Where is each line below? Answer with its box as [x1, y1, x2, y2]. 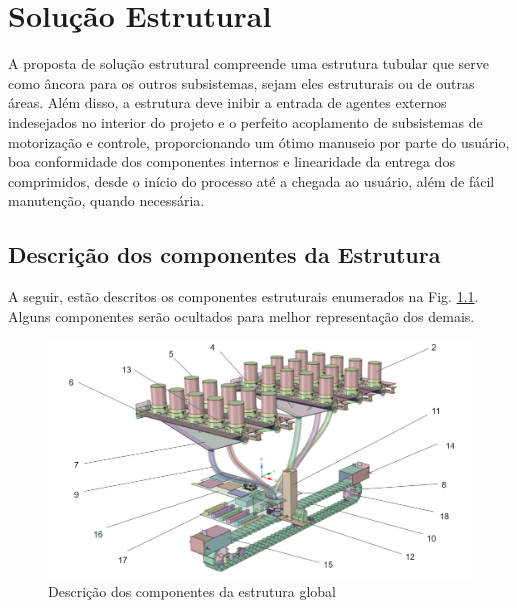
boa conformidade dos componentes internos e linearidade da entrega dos [8, 151, 455, 172]
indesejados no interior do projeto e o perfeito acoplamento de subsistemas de [8, 111, 483, 132]
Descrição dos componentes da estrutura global [48, 581, 336, 602]
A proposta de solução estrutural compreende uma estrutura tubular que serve [8, 53, 489, 74]
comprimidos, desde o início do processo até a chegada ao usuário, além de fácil [8, 170, 495, 191]
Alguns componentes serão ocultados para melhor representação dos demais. [8, 305, 475, 326]
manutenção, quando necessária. [8, 190, 205, 211]
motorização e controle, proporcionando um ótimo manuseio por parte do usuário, [8, 131, 510, 152]
